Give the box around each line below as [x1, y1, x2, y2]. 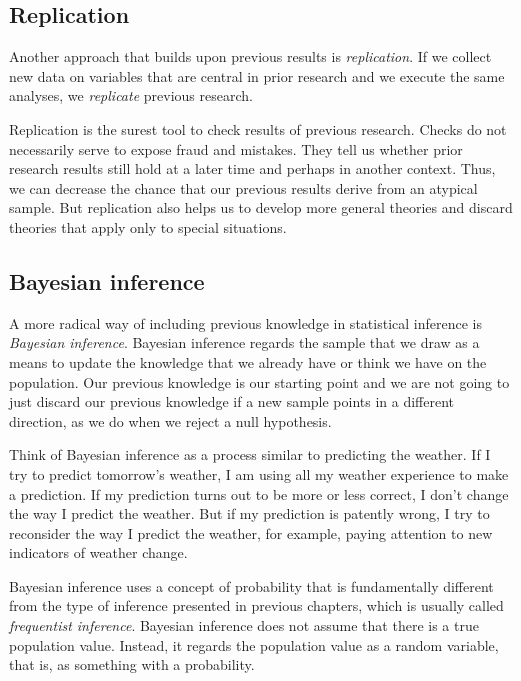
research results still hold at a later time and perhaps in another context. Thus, [9, 158, 496, 179]
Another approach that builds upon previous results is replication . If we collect [9, 46, 492, 67]
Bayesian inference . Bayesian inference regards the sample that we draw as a [9, 332, 480, 353]
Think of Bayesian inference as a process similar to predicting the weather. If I [9, 444, 491, 465]
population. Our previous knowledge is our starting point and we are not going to [9, 371, 510, 392]
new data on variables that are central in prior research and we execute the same [9, 65, 505, 86]
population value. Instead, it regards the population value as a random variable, [9, 634, 499, 655]
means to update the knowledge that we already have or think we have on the [9, 351, 487, 372]
